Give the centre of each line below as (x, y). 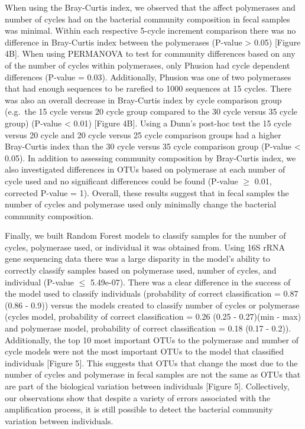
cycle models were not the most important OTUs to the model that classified (145, 351)
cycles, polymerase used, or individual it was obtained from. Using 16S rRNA (145, 247)
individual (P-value (39, 282)
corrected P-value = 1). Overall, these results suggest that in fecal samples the (147, 192)
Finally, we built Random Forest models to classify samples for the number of (145, 235)
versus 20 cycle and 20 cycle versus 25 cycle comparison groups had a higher (143, 134)
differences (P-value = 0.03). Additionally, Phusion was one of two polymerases (148, 77)
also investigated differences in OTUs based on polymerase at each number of (145, 169)
